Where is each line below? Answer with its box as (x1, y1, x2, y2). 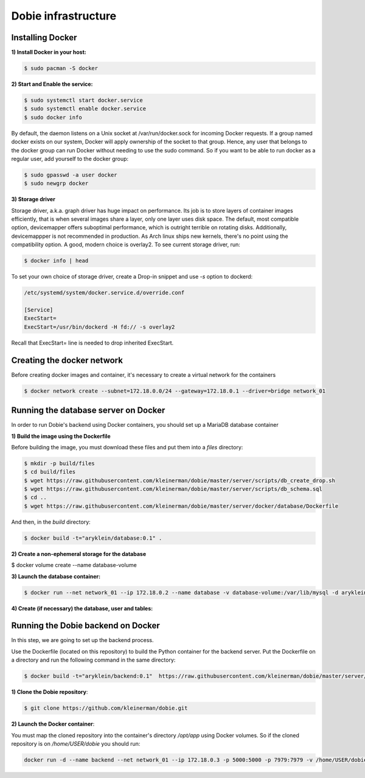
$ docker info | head (24, 257, 89, 265)
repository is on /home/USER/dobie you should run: (11, 740, 141, 747)
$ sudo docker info (24, 113, 82, 121)
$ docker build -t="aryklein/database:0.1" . (24, 534, 162, 541)
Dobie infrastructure (11, 9, 117, 23)
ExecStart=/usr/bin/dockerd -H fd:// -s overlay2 (24, 323, 175, 330)
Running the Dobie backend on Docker (11, 621, 161, 631)
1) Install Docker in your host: (11, 49, 86, 56)
